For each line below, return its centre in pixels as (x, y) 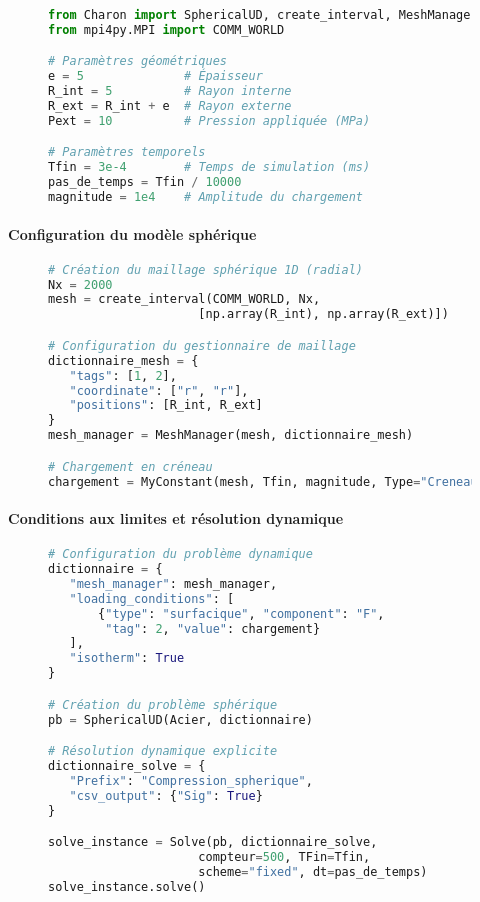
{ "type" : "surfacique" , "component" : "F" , (241, 613)
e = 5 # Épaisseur (155, 76)
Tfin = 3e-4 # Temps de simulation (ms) (209, 167)
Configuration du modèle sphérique (132, 233)
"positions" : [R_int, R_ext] (166, 405)
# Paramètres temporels (127, 152)
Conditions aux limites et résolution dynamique (176, 518)
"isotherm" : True (127, 658)
